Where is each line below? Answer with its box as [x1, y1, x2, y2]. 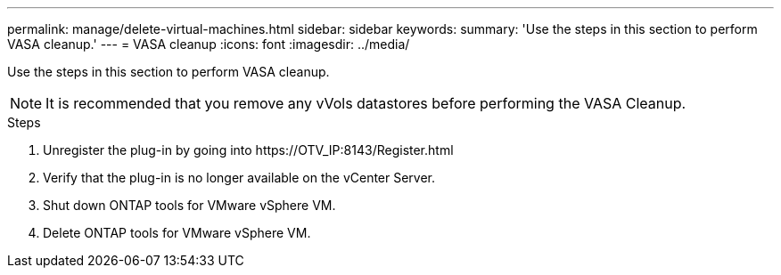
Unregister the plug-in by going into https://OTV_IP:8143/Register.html [43, 142, 454, 158]
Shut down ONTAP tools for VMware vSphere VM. [43, 198, 336, 213]
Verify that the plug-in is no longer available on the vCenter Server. [43, 170, 436, 185]
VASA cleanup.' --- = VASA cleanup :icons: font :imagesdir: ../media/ [7, 36, 410, 52]
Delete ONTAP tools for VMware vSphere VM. [43, 225, 311, 240]
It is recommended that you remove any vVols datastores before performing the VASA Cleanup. [45, 94, 686, 112]
